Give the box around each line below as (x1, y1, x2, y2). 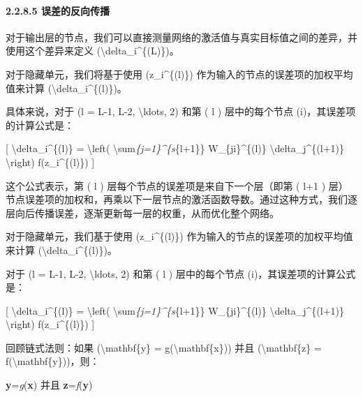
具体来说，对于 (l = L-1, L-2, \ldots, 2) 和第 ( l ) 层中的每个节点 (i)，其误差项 (6, 104, 356, 119)
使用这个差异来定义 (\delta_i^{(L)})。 (6, 43, 179, 58)
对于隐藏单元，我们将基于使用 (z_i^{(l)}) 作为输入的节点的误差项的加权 (6, 66, 334, 81)
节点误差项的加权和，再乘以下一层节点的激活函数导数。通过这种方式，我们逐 (6, 192, 357, 207)
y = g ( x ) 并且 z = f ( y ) (6, 377, 93, 392)
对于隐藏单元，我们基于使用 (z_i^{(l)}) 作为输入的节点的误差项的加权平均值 (6, 229, 353, 244)
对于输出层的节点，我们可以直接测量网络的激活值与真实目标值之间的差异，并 (6, 29, 357, 44)
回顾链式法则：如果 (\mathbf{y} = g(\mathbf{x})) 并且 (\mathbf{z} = (6, 340, 322, 354)
